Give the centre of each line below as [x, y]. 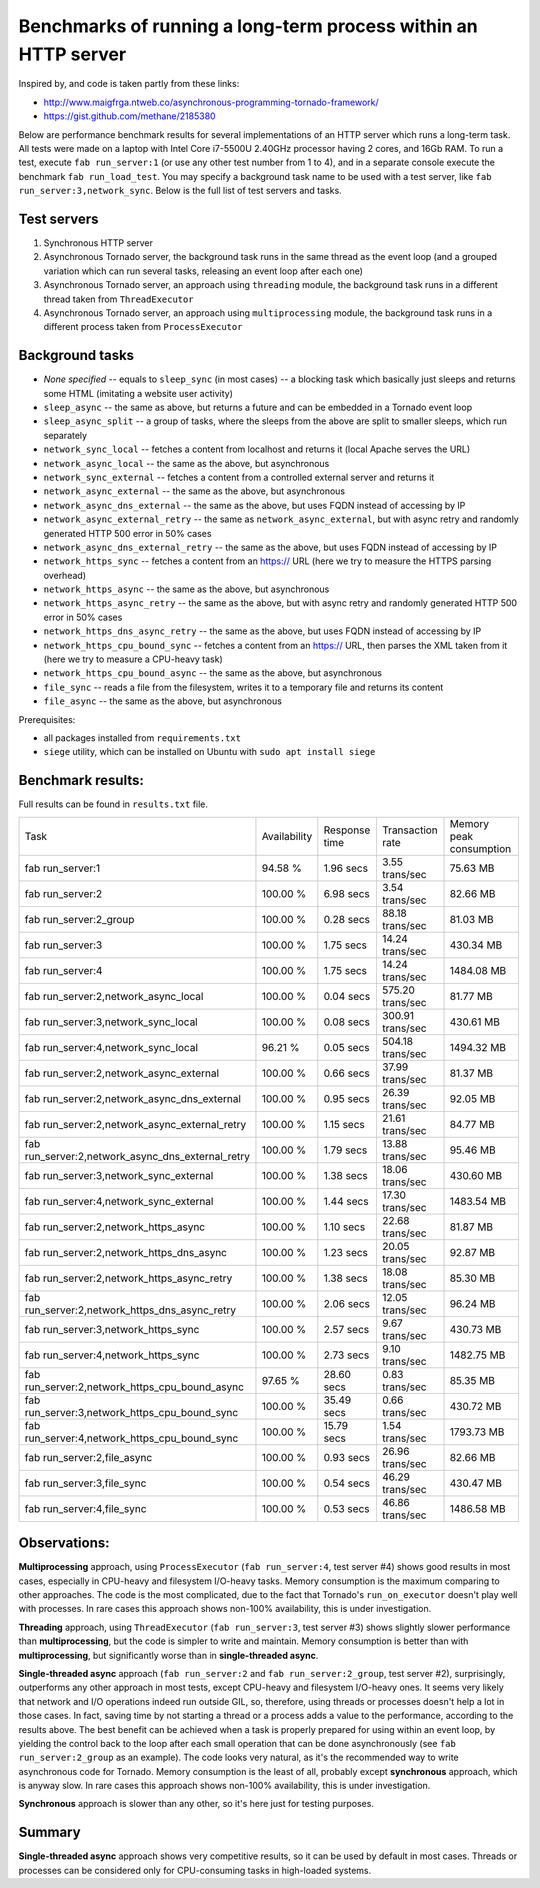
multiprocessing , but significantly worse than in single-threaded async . [168, 1655]
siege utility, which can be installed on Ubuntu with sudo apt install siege [209, 752]
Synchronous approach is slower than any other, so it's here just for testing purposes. [196, 1804]
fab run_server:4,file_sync [85, 1508]
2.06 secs [346, 1303]
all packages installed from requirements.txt [142, 738]
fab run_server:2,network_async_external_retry [135, 1124]
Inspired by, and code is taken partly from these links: [129, 84]
